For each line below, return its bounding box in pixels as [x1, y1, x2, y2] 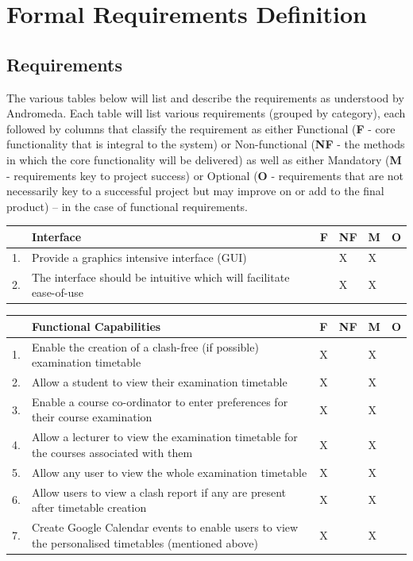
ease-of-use [31, 284, 83, 301]
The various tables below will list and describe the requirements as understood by [6, 89, 404, 106]
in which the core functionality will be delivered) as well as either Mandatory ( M [6, 151, 402, 167]
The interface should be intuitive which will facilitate [31, 268, 290, 285]
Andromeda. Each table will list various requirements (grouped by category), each [6, 105, 406, 121]
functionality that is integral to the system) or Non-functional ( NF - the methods [6, 136, 405, 152]
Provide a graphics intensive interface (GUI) [31, 248, 247, 265]
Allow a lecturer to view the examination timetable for [31, 428, 298, 445]
